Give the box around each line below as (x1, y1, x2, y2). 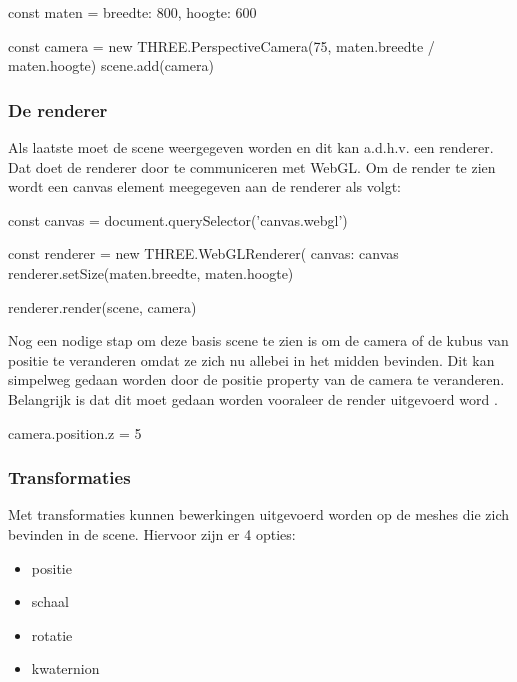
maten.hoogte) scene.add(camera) (8, 55, 214, 76)
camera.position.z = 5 (8, 422, 142, 443)
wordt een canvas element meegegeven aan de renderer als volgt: (8, 176, 402, 197)
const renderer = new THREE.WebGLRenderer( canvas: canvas (8, 243, 399, 264)
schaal (31, 591, 69, 612)
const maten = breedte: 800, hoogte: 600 (8, 2, 257, 22)
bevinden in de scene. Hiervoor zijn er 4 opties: (8, 523, 296, 544)
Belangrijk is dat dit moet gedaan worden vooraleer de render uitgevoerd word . (8, 388, 498, 409)
